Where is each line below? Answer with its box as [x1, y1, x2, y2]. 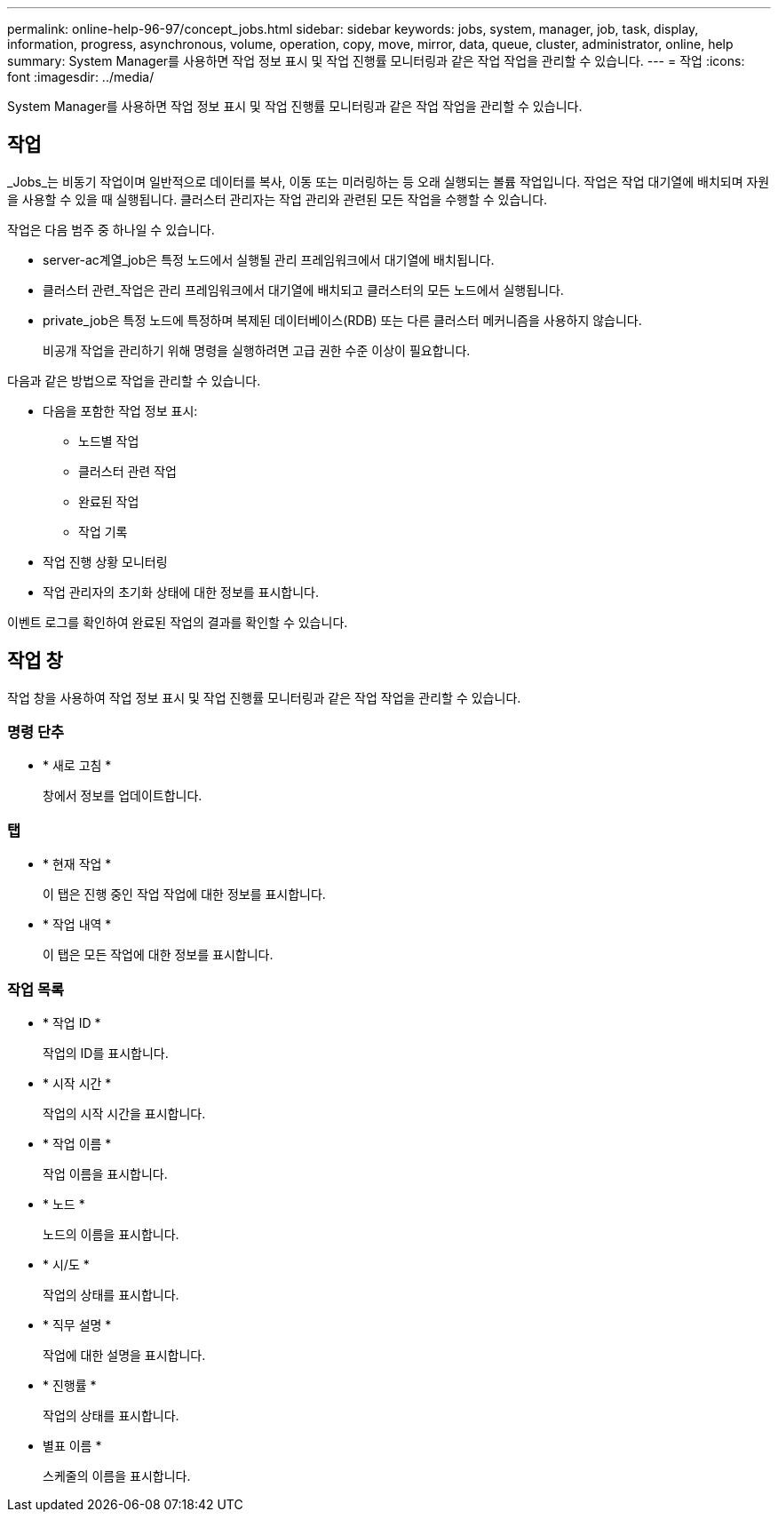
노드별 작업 [78, 433, 139, 449]
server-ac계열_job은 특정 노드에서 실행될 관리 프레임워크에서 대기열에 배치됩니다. [43, 251, 495, 267]
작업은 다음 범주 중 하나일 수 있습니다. [7, 221, 215, 237]
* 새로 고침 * [43, 758, 112, 774]
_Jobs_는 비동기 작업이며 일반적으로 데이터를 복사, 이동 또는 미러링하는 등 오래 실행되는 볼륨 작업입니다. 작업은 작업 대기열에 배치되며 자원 [7, 173, 770, 189]
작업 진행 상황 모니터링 [43, 553, 168, 569]
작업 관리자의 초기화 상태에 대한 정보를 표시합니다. [43, 584, 320, 600]
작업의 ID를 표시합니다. [43, 1045, 169, 1061]
